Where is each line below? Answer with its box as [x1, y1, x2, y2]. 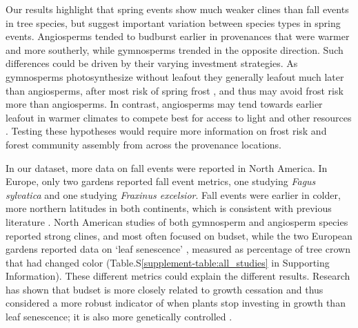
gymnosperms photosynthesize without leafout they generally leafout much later [6, 69, 344, 84]
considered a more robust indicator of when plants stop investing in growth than [6, 296, 346, 310]
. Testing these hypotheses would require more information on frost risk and [6, 124, 327, 138]
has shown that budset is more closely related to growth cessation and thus [6, 282, 324, 296]
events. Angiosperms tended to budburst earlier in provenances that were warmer [6, 29, 350, 44]
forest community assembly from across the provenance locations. [6, 137, 281, 151]
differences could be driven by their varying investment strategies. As [6, 56, 298, 70]
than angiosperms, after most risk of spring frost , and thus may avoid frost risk [6, 83, 344, 97]
